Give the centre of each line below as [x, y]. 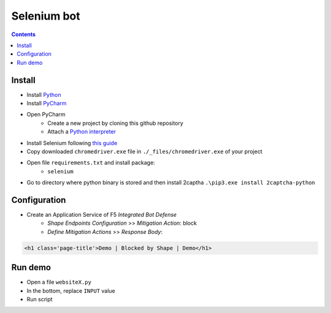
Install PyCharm [47, 104]
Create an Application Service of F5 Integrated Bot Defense [102, 215]
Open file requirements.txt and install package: [91, 163]
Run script [40, 300]
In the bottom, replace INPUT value [71, 290]
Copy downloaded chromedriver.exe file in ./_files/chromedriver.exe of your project [145, 151]
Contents [24, 34]
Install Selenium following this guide [72, 143]
